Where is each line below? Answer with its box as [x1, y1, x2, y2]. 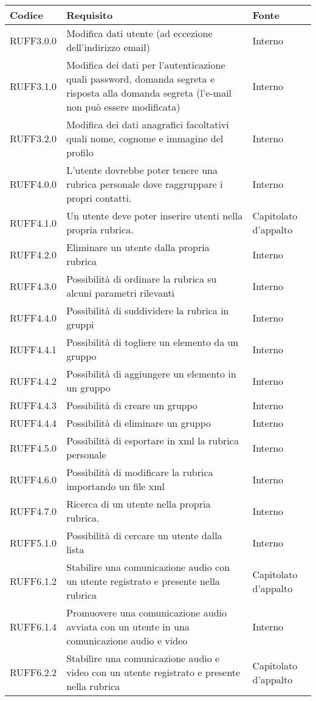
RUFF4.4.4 [10, 416, 57, 430]
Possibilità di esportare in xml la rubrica [66, 433, 239, 447]
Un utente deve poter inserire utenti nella [66, 209, 243, 223]
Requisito [66, 8, 113, 22]
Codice [10, 8, 43, 22]
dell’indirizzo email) [66, 40, 150, 54]
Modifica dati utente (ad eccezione [66, 26, 213, 40]
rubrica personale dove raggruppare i [66, 177, 223, 191]
